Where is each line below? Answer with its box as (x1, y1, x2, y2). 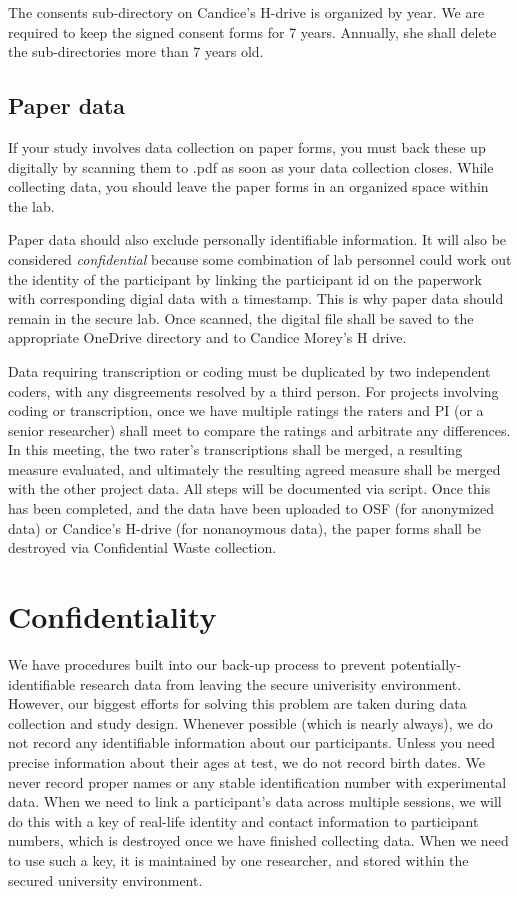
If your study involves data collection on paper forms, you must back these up (8, 136, 486, 157)
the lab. (8, 195, 55, 216)
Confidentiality (8, 596, 217, 637)
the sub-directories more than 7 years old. (8, 41, 264, 62)
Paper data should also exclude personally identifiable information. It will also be (8, 229, 507, 250)
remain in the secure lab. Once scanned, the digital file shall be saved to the (8, 307, 474, 328)
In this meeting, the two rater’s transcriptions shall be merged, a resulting (8, 439, 463, 460)
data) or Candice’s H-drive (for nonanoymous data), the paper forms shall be (8, 517, 482, 538)
